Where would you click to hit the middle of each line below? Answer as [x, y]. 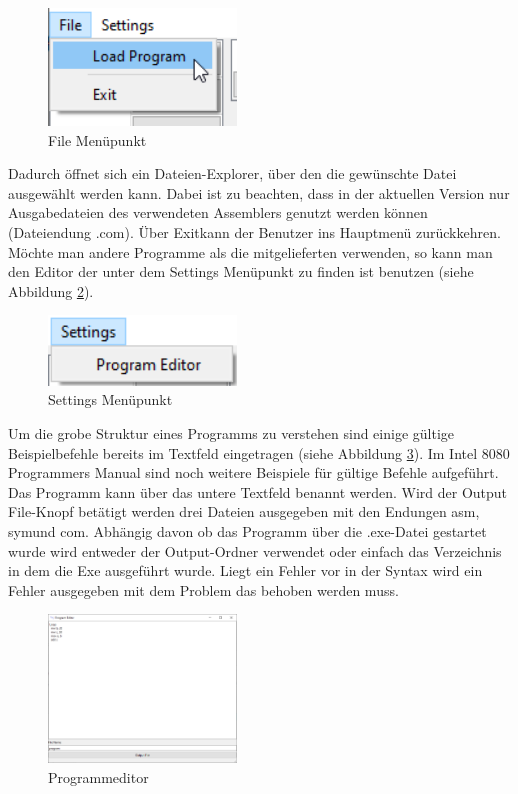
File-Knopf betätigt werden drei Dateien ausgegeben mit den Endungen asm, [244, 511]
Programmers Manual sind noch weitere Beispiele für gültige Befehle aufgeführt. [253, 472]
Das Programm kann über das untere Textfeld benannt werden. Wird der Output [258, 491]
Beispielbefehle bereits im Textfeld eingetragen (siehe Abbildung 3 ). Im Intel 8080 [259, 452]
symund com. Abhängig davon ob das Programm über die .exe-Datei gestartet [247, 530]
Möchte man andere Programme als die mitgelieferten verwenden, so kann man [250, 251]
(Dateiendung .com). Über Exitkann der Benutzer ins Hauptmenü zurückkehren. [254, 232]
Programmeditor [98, 776]
